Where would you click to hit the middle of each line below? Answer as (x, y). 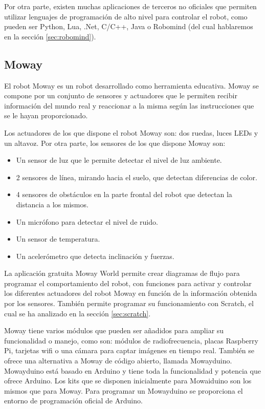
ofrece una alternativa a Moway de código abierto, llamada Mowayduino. (118, 361)
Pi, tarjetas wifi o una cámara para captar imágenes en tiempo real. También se (129, 350)
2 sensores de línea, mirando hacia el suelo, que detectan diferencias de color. (137, 177)
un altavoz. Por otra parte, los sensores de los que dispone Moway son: (115, 143)
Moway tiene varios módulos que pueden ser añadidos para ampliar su (114, 330)
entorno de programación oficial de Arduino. (73, 401)
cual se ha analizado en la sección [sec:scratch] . (78, 313)
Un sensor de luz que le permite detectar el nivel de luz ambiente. (119, 160)
